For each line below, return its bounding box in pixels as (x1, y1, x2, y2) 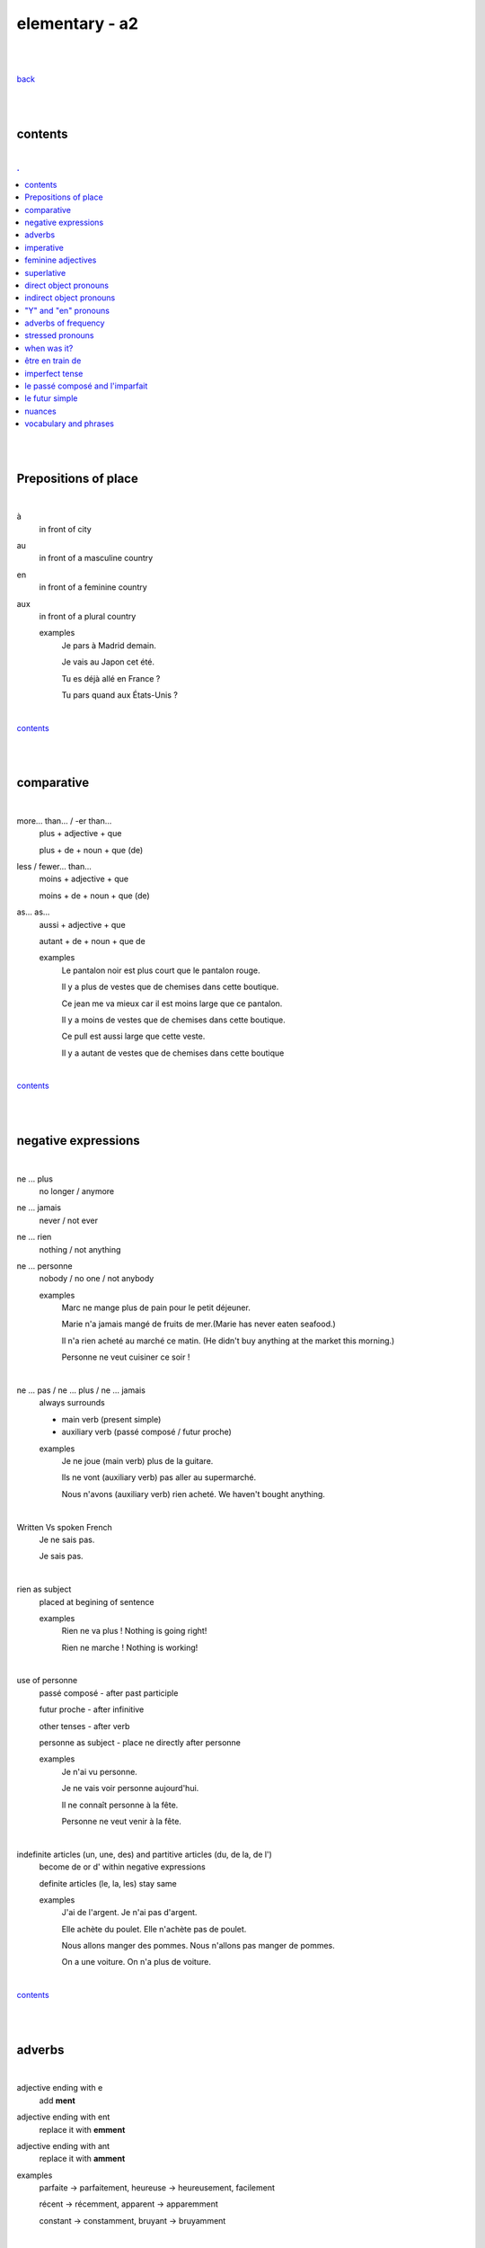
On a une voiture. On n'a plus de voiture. (61, 1957, 211, 1967)
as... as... (16, 906, 50, 917)
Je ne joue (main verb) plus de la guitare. (61, 1455, 214, 1466)
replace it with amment (39, 2154, 126, 2164)
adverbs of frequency (24, 317, 105, 328)
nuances (24, 406, 57, 416)
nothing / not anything (39, 1244, 121, 1254)
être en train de (24, 355, 82, 366)
